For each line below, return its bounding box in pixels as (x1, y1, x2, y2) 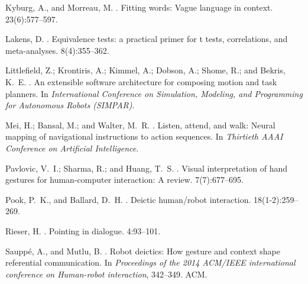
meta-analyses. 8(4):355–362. (5, 44, 109, 56)
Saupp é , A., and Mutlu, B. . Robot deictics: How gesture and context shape (5, 244, 281, 257)
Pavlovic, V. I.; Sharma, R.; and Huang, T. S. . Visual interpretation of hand (5, 162, 288, 174)
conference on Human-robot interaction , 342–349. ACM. (5, 267, 208, 280)
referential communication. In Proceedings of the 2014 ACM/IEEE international (5, 256, 296, 269)
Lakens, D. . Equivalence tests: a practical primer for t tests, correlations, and (5, 33, 288, 45)
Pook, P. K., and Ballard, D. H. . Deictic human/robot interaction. (5, 193, 251, 205)
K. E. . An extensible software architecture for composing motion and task (5, 75, 277, 88)
